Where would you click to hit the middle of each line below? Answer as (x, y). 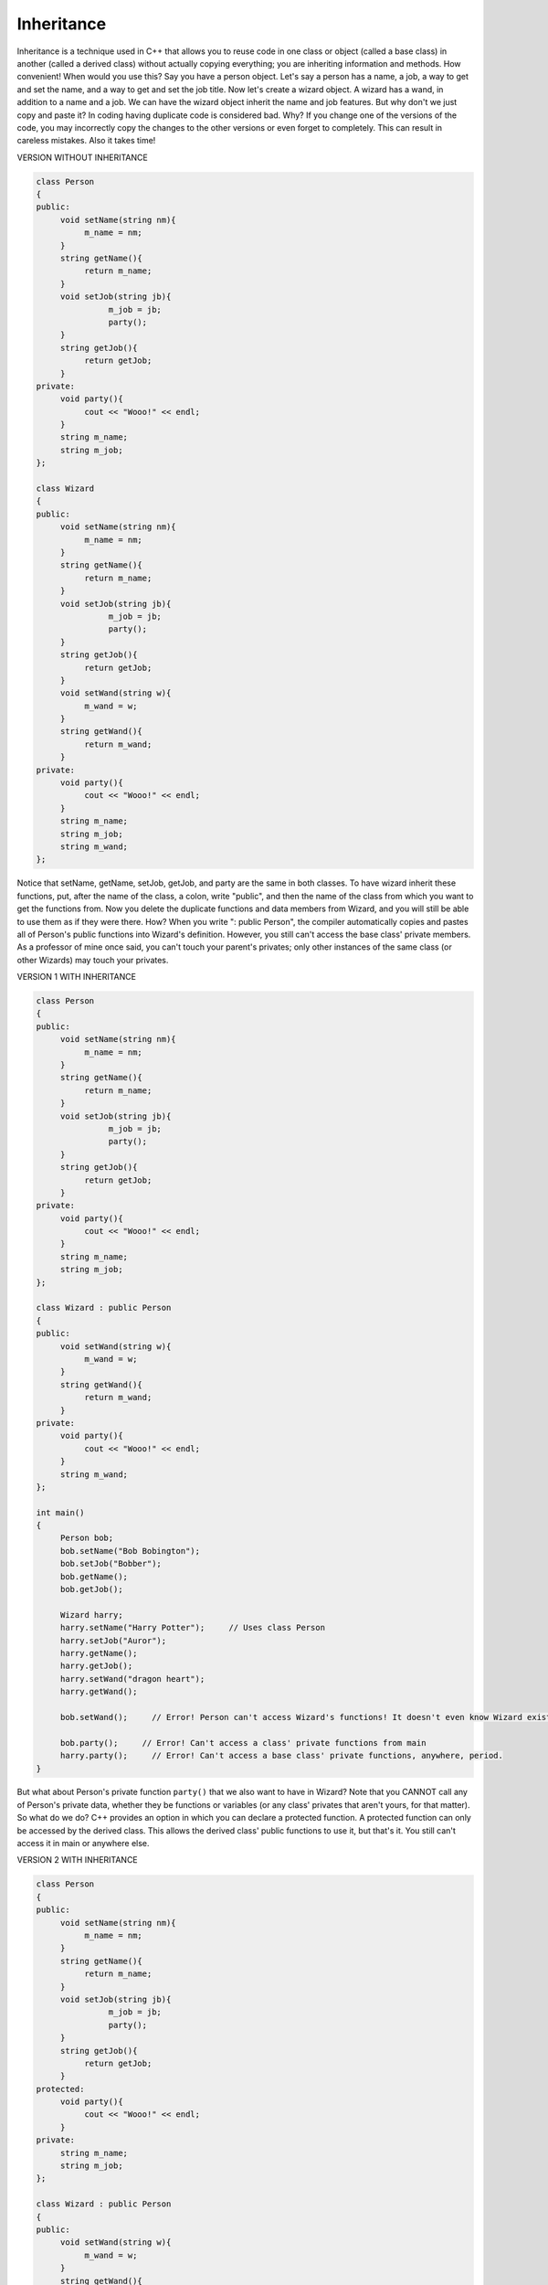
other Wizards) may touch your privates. (93, 960)
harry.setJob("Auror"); (113, 1640)
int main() (60, 1512)
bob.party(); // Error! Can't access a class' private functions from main (243, 1743)
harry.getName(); (99, 1653)
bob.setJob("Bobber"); (111, 1564)
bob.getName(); (94, 1576)
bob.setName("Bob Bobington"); (130, 1551)
